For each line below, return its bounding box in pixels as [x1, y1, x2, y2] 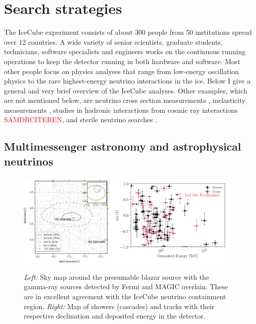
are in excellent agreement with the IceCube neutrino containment [24, 291, 226, 302]
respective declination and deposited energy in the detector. [24, 311, 206, 321]
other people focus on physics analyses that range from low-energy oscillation [4, 66, 239, 76]
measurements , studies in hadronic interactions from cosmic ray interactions [4, 104, 238, 115]
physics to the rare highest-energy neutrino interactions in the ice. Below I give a [4, 76, 251, 86]
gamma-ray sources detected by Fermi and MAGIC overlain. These [24, 281, 228, 292]
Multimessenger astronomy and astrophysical [4, 139, 242, 154]
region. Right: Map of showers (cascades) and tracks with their [24, 301, 215, 311]
